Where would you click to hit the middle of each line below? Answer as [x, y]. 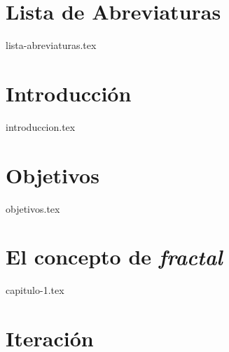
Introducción [69, 93]
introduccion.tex [41, 126]
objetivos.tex [33, 208]
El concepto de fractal [114, 257]
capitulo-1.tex [35, 290]
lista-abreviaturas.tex [51, 45]
